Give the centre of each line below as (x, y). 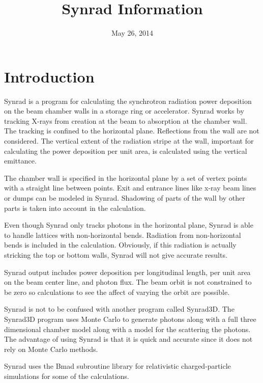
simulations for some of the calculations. (67, 376)
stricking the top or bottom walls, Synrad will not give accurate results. (116, 254)
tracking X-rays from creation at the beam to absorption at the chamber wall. (126, 120)
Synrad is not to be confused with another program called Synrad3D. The (119, 309)
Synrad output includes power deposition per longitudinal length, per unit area (127, 272)
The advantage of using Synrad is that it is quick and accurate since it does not (128, 339)
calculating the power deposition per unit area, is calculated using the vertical (126, 151)
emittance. (20, 161)
